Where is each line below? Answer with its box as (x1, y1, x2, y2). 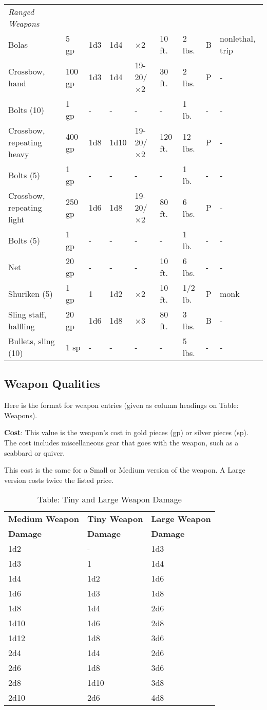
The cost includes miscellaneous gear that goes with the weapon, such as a (4, 437, 239, 447)
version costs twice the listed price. (4, 474, 114, 485)
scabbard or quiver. (4, 447, 65, 458)
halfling (8, 320, 35, 332)
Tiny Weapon (87, 513, 143, 525)
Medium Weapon (8, 513, 79, 525)
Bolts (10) (8, 103, 45, 116)
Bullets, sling (8, 335, 55, 347)
